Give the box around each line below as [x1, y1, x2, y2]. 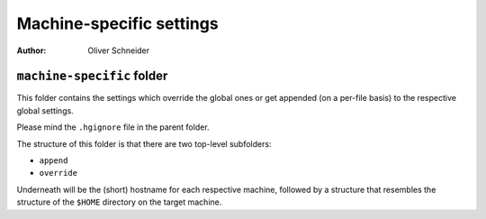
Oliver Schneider [87, 45, 150, 56]
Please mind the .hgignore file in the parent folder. [16, 122, 211, 132]
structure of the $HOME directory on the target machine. [16, 196, 222, 207]
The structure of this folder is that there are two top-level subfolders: [16, 138, 272, 149]
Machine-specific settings [16, 14, 220, 33]
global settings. [16, 105, 74, 116]
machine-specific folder [16, 68, 168, 84]
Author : [16, 45, 47, 56]
